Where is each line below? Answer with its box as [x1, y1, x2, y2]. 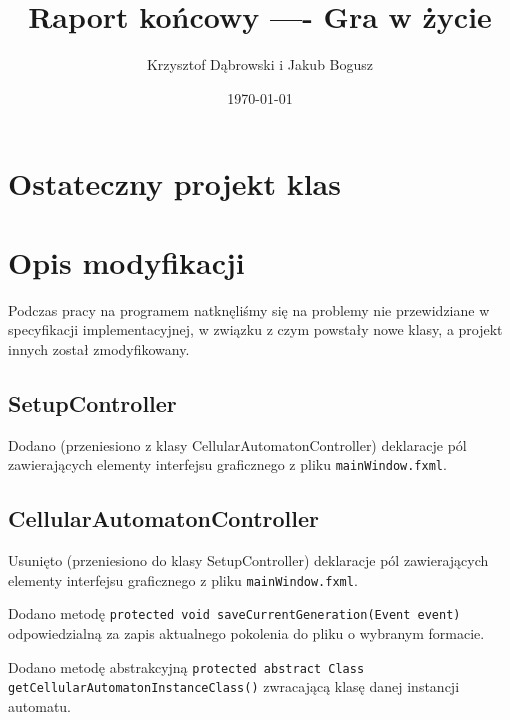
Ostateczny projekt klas [8, 163, 341, 204]
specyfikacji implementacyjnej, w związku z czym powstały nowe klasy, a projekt [8, 319, 503, 340]
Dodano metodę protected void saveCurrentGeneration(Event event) [8, 603, 461, 624]
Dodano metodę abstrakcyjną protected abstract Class [8, 656, 365, 677]
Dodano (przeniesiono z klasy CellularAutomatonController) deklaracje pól [8, 434, 467, 455]
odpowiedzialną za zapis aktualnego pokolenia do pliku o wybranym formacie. [8, 622, 485, 643]
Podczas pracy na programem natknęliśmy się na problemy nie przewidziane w [8, 299, 490, 320]
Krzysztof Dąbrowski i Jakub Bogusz [146, 54, 374, 75]
